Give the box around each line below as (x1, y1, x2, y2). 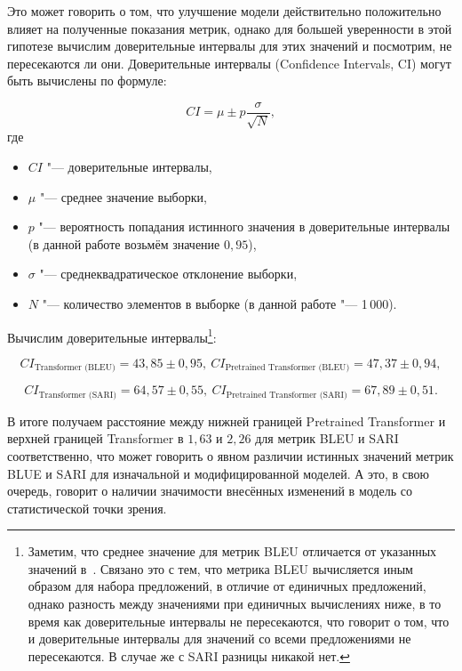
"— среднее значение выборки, (39, 187, 207, 206)
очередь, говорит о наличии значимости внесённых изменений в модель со (7, 481, 412, 500)
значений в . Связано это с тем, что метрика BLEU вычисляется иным (28, 559, 413, 578)
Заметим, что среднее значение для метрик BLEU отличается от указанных (28, 542, 437, 561)
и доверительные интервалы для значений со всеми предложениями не (28, 629, 411, 648)
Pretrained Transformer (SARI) (226, 390, 347, 400)
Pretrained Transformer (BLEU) (225, 363, 350, 373)
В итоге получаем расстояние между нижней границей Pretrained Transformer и (7, 411, 446, 430)
